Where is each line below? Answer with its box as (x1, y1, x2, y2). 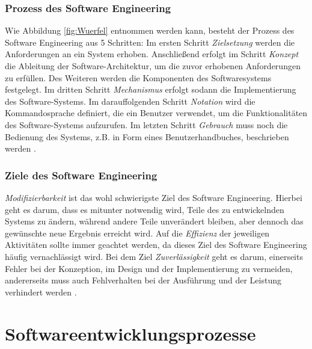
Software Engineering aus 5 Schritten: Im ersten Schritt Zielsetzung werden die (5, 36, 295, 48)
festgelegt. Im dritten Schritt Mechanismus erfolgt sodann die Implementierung (5, 83, 296, 96)
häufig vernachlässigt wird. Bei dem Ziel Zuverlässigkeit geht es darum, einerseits (5, 250, 303, 262)
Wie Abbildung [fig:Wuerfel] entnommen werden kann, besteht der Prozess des (5, 24, 295, 37)
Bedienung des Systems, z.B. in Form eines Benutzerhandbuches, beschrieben (5, 130, 289, 143)
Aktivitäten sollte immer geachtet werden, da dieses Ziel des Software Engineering (5, 238, 307, 251)
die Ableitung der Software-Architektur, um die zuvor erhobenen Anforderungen (5, 60, 301, 72)
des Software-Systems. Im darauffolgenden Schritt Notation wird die (5, 94, 255, 107)
